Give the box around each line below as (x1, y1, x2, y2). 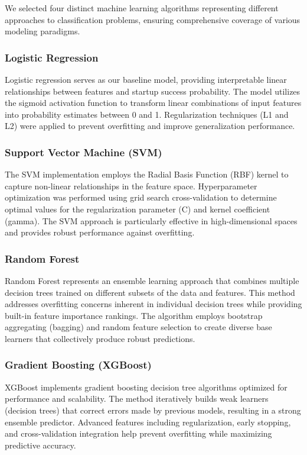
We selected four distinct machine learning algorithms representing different (5, 2, 279, 14)
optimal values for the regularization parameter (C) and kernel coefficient (5, 202, 270, 215)
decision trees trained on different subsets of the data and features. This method (5, 286, 295, 298)
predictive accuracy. (5, 438, 76, 451)
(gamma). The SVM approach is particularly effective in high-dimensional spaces (5, 214, 298, 227)
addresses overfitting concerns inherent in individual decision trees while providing (5, 298, 302, 310)
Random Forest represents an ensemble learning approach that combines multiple (5, 274, 299, 286)
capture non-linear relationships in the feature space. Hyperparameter (5, 179, 257, 192)
